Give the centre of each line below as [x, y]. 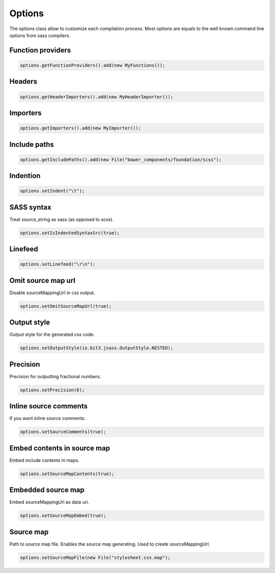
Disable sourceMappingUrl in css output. [52, 293]
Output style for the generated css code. [52, 334]
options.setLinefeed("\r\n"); [58, 264]
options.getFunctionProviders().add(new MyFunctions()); [93, 65]
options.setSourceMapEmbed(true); [63, 516]
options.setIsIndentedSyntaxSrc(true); [70, 233]
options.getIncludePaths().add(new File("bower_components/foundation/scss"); [121, 160]
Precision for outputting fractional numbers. [55, 376]
